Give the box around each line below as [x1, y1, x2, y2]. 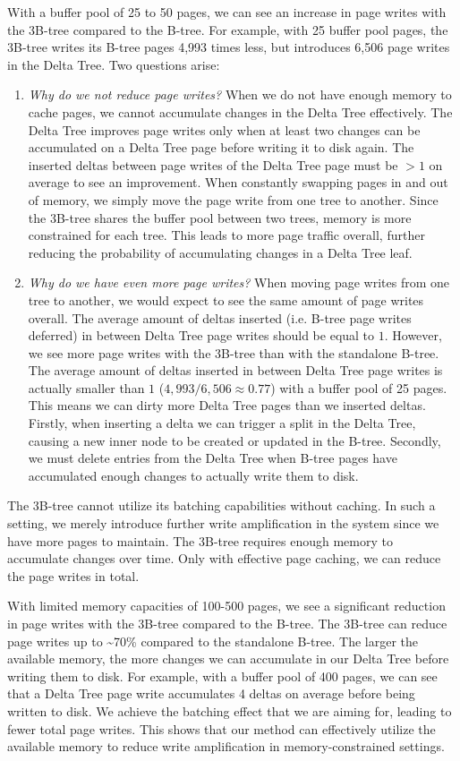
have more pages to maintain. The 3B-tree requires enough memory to [7, 531, 393, 550]
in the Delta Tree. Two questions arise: [7, 55, 220, 73]
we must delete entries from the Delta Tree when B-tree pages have [28, 449, 397, 467]
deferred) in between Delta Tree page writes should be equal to [28, 326, 375, 345]
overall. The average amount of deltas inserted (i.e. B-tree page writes [28, 308, 412, 327]
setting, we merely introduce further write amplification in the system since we [7, 514, 439, 533]
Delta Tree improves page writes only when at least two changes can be [28, 120, 421, 139]
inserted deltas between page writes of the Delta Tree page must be [28, 155, 398, 174]
